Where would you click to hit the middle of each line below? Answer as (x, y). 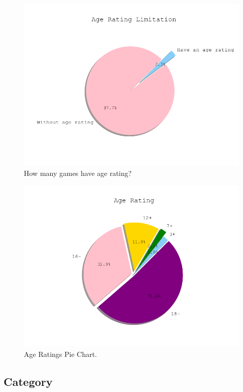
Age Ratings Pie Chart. (61, 354)
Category (28, 381)
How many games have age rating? (78, 173)
